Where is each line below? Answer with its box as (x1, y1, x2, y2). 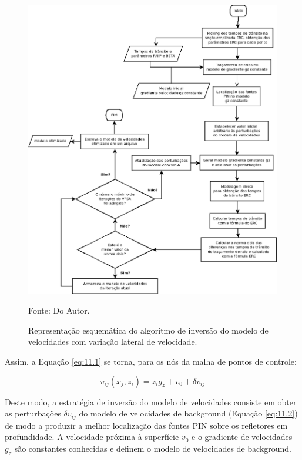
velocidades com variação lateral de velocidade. (28, 335, 197, 348)
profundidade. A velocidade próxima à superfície (5, 431, 179, 443)
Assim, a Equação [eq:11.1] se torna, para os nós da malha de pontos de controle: (5, 355, 297, 368)
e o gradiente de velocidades (192, 431, 293, 443)
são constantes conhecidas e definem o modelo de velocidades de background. (14, 442, 292, 454)
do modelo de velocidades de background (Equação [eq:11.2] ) (79, 407, 298, 419)
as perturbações (5, 407, 61, 419)
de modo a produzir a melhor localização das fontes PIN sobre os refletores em (5, 419, 288, 431)
